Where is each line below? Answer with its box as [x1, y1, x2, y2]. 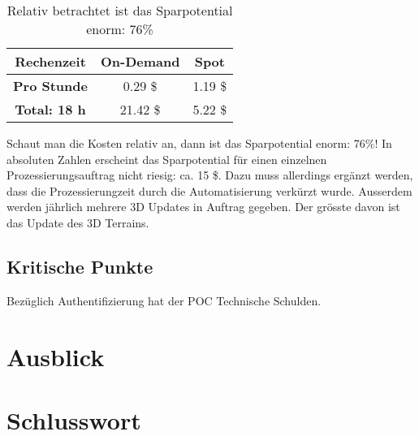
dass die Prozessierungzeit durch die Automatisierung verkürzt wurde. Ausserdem [6, 182, 413, 199]
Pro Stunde [13, 76, 88, 95]
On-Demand [100, 52, 180, 71]
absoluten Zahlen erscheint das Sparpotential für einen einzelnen [6, 150, 327, 167]
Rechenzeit [15, 52, 86, 71]
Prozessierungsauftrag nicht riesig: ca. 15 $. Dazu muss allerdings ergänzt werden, [6, 166, 413, 183]
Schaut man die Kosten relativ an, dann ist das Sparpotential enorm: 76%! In [6, 135, 392, 151]
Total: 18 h [15, 100, 86, 119]
